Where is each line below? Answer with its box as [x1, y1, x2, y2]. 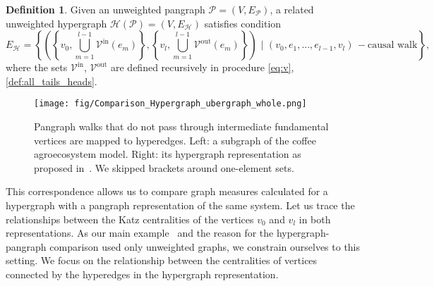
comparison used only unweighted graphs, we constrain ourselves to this [49, 239, 361, 254]
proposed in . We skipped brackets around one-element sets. [34, 160, 294, 175]
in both [299, 211, 331, 226]
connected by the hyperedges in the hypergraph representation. [6, 266, 279, 281]
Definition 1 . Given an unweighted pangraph [6, 2, 205, 16]
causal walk [367, 40, 418, 51]
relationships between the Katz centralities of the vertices [6, 211, 254, 226]
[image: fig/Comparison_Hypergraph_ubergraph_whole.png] [34, 99, 307, 109]
